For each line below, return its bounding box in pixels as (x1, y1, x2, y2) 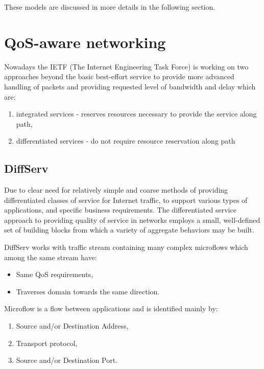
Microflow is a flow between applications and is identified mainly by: (4, 303, 218, 314)
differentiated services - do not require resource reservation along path (16, 135, 235, 146)
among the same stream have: (4, 251, 97, 262)
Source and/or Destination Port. (16, 355, 117, 365)
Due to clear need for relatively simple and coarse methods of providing (4, 184, 228, 195)
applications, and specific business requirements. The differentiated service (4, 204, 236, 215)
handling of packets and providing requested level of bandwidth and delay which (4, 81, 256, 91)
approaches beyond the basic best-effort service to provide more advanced (4, 71, 234, 82)
